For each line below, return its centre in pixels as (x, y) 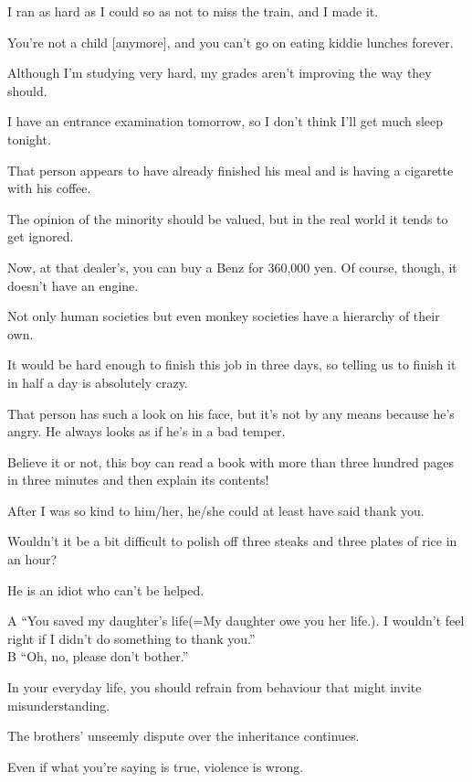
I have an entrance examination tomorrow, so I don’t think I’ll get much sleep (226, 121)
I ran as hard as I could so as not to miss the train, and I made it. (193, 11)
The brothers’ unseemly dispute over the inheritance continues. (184, 736)
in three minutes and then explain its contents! (138, 480)
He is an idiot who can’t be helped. (106, 589)
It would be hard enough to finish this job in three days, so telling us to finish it (232, 364)
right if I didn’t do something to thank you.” (131, 638)
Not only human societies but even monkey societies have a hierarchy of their (224, 316)
